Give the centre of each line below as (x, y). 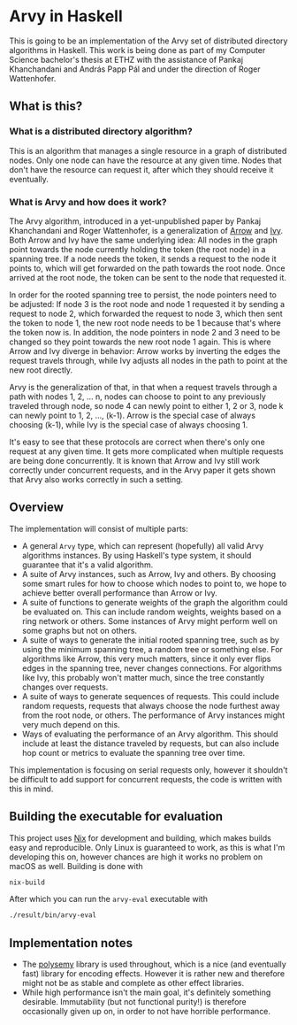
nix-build (27, 882)
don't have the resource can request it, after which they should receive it (141, 169)
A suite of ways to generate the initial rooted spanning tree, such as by (151, 640)
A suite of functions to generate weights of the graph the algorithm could (155, 602)
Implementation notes (71, 943)
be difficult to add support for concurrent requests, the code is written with (146, 779)
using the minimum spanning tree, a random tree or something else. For (152, 649)
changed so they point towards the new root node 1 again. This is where (140, 342)
